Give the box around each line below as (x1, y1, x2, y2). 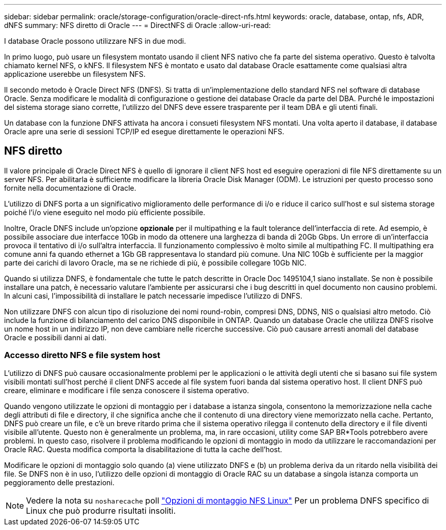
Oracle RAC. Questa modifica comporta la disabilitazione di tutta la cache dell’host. (4, 445, 283, 454)
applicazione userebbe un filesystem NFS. (4, 70, 146, 78)
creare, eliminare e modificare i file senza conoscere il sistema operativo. (4, 386, 249, 395)
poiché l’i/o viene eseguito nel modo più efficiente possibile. (4, 208, 206, 217)
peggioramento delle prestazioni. (4, 478, 115, 487)
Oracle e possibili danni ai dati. (4, 333, 107, 342)
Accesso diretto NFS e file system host (4, 350, 160, 361)
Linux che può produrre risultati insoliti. (26, 505, 176, 516)
